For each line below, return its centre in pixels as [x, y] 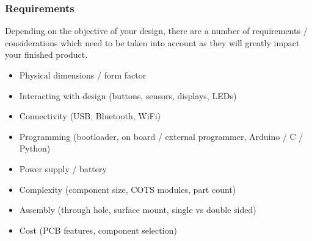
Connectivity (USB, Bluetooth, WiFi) [90, 116]
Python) [35, 148]
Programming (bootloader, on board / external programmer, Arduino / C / [161, 136]
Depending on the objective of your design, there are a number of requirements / [156, 31]
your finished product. [46, 54]
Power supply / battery [63, 168]
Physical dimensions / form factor [83, 75]
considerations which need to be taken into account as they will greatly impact [152, 42]
